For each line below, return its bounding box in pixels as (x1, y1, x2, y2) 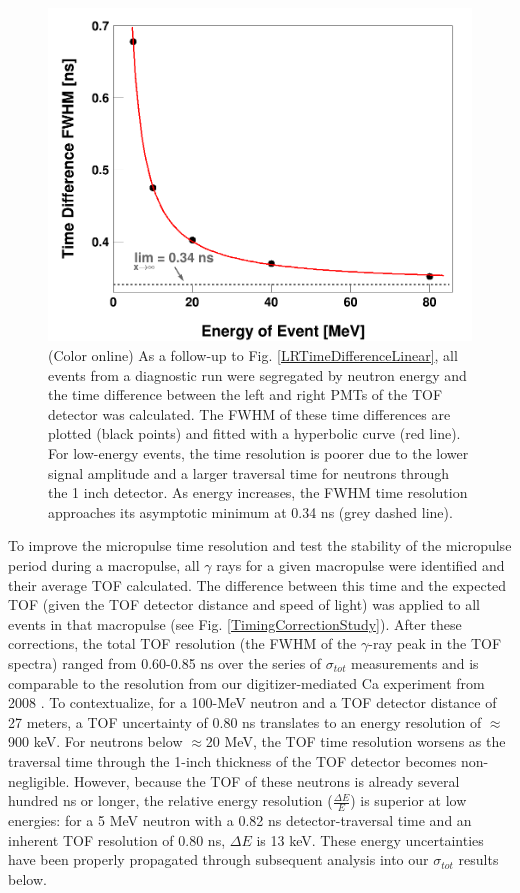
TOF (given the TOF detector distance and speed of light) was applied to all (8, 594, 480, 615)
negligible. (8, 770, 70, 791)
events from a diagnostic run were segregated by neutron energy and (48, 364, 467, 385)
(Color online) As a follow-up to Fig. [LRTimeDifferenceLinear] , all (48, 345, 458, 366)
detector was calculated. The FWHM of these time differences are (48, 403, 451, 424)
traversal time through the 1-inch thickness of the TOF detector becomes (8, 750, 457, 771)
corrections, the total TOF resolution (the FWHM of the (8, 633, 357, 654)
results (458, 849, 499, 870)
